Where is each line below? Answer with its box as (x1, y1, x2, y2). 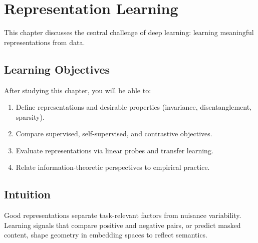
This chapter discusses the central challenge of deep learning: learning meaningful (4, 27, 254, 38)
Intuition (4, 186, 51, 202)
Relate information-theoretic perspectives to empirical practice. (16, 162, 210, 172)
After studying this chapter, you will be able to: (4, 85, 151, 95)
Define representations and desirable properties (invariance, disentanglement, (16, 102, 252, 112)
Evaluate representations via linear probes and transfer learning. (16, 145, 213, 155)
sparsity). (16, 111, 45, 122)
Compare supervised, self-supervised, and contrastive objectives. (16, 128, 212, 139)
